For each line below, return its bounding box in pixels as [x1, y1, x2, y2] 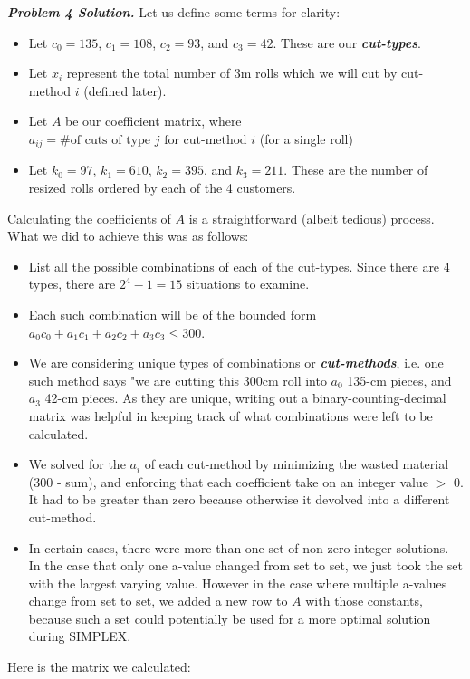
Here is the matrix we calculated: [7, 657, 191, 676]
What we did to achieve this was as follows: [7, 226, 249, 245]
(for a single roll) [259, 129, 353, 148]
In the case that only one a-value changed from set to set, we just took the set [28, 556, 463, 575]
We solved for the [28, 454, 126, 473]
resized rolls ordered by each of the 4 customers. [28, 178, 296, 197]
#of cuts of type [60, 133, 151, 147]
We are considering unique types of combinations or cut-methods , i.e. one [28, 353, 444, 372]
